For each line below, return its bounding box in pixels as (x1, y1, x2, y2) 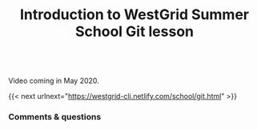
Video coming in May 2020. (8, 76, 100, 85)
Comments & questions (8, 112, 102, 123)
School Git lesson (74, 22, 195, 41)
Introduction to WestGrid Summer (19, 6, 250, 24)
